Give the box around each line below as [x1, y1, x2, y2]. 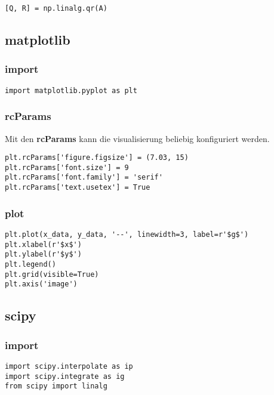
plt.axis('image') [5, 280, 78, 289]
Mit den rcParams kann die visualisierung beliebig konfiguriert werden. [5, 132, 270, 144]
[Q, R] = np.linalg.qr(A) [5, 4, 107, 13]
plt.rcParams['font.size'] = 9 [5, 163, 129, 172]
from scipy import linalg [5, 382, 107, 391]
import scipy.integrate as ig [5, 372, 125, 381]
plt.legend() [5, 260, 56, 269]
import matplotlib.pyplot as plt [5, 86, 137, 95]
